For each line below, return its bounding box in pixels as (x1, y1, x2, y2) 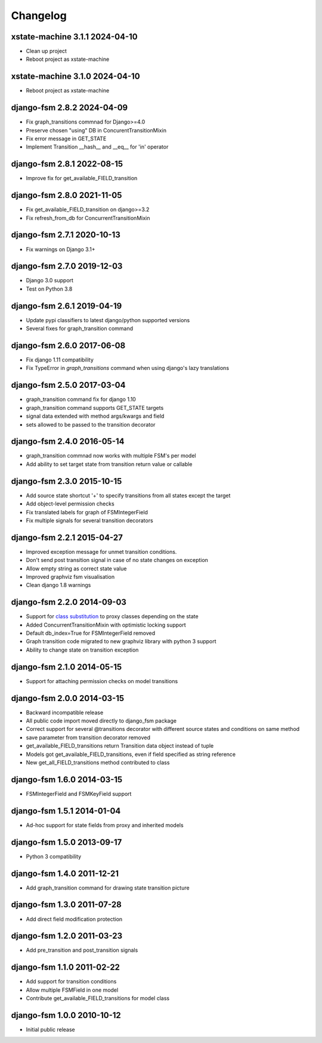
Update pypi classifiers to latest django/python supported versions (26, 316, 190, 323)
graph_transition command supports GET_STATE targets (26, 404, 164, 411)
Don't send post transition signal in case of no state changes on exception (26, 557, 209, 564)
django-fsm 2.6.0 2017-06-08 (11, 340, 126, 350)
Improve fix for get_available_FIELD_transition (26, 175, 138, 182)
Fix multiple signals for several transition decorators (26, 517, 153, 524)
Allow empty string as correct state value (26, 564, 127, 572)
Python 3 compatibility (26, 853, 82, 860)
